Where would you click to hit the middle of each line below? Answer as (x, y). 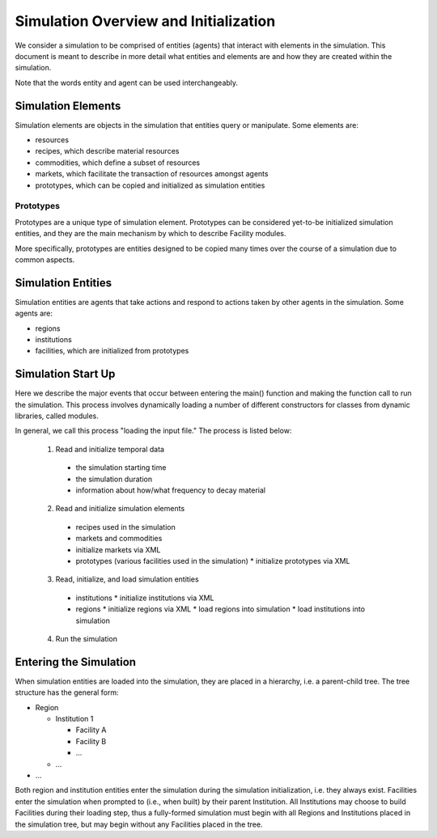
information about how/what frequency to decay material (171, 490)
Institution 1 (74, 718)
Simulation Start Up (65, 374)
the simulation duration (114, 479)
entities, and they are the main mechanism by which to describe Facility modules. (151, 234)
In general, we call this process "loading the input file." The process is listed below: (153, 431)
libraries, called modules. (57, 416)
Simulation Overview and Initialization (145, 21)
